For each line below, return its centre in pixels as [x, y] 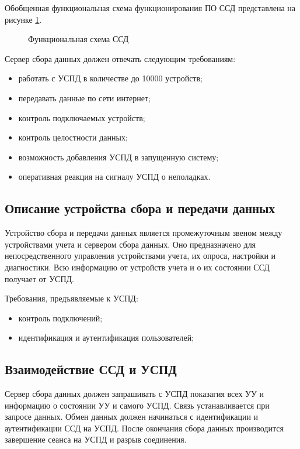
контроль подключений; [60, 318]
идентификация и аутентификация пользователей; [106, 337]
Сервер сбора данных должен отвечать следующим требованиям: [120, 58]
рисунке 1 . [23, 19]
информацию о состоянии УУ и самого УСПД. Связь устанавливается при [137, 405]
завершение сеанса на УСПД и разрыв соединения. [96, 439]
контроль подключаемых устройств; [82, 117]
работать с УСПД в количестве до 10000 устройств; [110, 78]
